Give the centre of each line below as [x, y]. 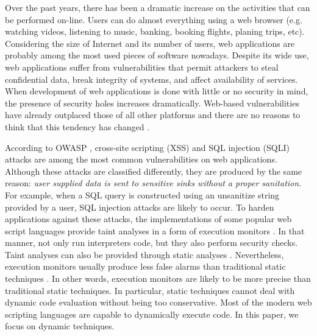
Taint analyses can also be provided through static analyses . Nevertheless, [144, 254]
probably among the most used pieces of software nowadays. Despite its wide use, [157, 55]
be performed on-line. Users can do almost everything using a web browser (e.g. [154, 19]
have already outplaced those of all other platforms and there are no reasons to [153, 115]
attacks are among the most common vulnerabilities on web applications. [141, 159]
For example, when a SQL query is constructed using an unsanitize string [142, 194]
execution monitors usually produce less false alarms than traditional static [145, 266]
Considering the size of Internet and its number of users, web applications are [150, 43]
